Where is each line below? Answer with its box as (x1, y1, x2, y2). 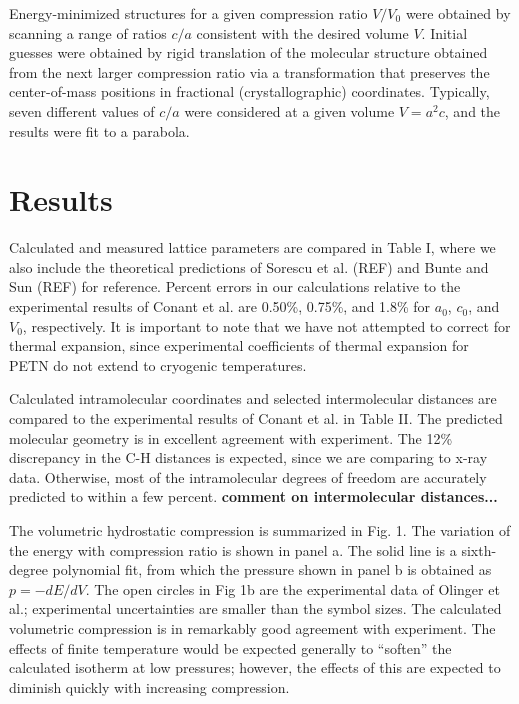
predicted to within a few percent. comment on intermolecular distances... (9, 486, 498, 507)
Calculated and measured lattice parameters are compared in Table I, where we (9, 237, 496, 258)
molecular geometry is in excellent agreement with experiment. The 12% (9, 427, 453, 448)
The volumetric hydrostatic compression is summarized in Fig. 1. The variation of (9, 520, 511, 540)
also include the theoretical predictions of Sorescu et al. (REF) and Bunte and (9, 256, 489, 277)
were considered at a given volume (184, 100, 395, 121)
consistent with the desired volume (196, 22, 409, 43)
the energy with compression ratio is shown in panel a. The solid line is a (9, 539, 457, 560)
